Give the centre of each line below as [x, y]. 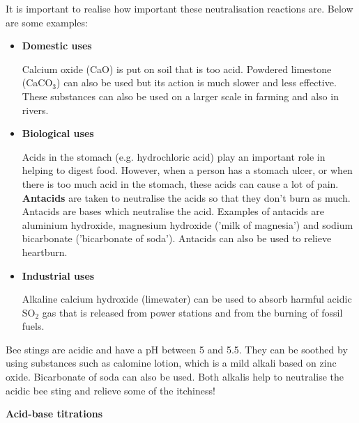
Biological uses [58, 133]
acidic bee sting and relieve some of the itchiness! [110, 390]
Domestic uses [57, 46]
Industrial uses [58, 275]
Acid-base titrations [54, 414]
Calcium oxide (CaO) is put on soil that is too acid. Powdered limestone [177, 69]
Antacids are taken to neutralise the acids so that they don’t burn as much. [186, 197]
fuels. [33, 326]
